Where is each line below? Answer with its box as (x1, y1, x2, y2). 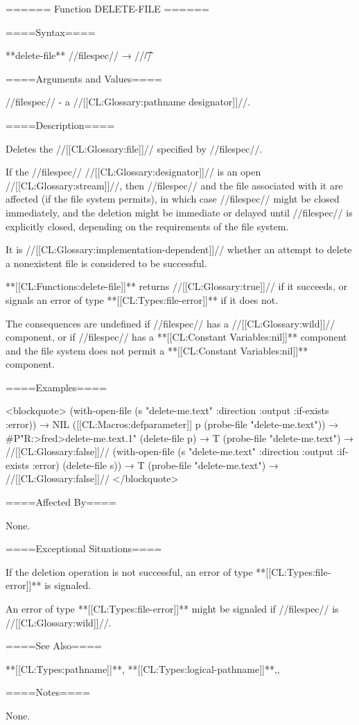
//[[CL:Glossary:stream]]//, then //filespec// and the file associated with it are (6, 178, 343, 192)
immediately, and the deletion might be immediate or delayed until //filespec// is (6, 205, 353, 219)
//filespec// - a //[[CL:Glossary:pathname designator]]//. (6, 94, 251, 109)
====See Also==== (6, 638, 102, 653)
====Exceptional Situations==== (6, 541, 162, 556)
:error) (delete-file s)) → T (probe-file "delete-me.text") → (32, 457, 279, 472)
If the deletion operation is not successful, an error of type (6, 564, 253, 579)
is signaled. (44, 578, 91, 592)
